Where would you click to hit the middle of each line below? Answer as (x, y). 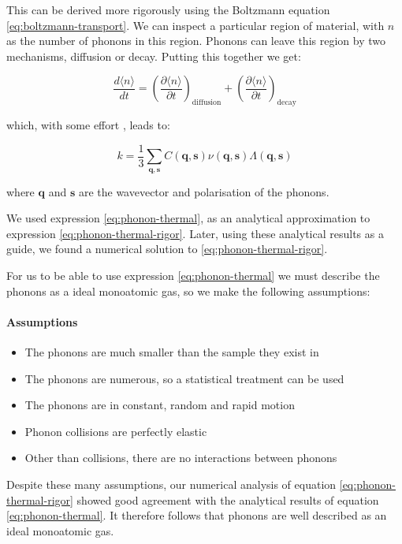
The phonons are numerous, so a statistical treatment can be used (184, 378)
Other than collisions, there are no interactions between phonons (181, 458)
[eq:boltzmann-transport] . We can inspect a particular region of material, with (195, 25)
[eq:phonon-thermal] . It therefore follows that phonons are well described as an (197, 515)
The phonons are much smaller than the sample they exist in (172, 351)
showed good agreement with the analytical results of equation (228, 499)
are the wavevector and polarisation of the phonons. (204, 191)
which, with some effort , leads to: (88, 125)
